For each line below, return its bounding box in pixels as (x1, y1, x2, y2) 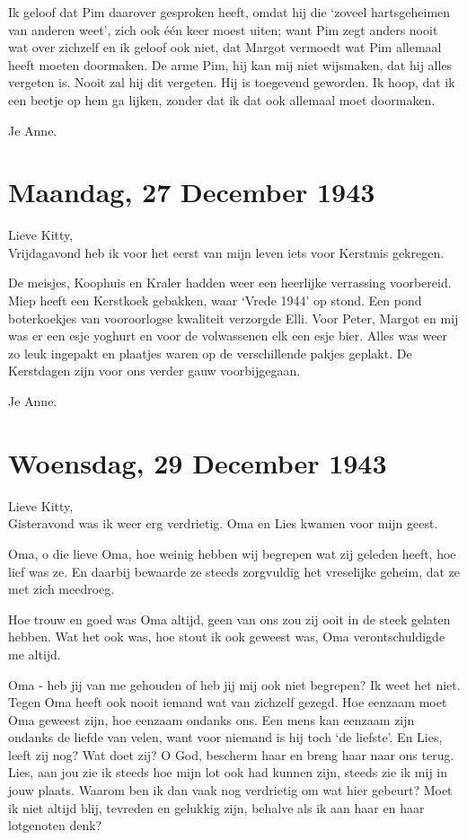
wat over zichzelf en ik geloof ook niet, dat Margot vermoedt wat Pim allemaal (8, 38, 442, 57)
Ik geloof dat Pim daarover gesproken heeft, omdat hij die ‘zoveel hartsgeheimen (8, 3, 451, 21)
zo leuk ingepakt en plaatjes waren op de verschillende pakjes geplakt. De (8, 343, 412, 362)
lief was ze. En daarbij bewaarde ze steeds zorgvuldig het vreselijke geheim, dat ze (8, 561, 461, 580)
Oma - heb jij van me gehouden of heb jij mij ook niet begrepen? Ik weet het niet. (8, 675, 461, 694)
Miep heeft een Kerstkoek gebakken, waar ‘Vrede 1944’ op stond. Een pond (8, 291, 422, 310)
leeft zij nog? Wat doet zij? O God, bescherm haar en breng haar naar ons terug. (8, 745, 454, 764)
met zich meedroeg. (8, 579, 115, 598)
